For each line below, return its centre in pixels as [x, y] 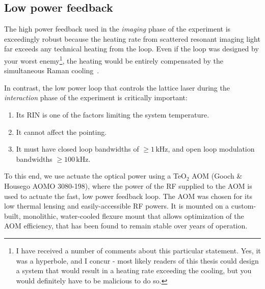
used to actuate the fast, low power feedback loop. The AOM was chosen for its [128, 196]
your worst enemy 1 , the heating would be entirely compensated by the [114, 60]
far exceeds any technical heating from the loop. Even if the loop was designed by [131, 49]
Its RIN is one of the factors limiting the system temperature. [113, 115]
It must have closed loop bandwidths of [77, 149]
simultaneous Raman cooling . [52, 70]
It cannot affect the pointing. [61, 132]
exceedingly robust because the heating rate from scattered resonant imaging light [132, 38]
